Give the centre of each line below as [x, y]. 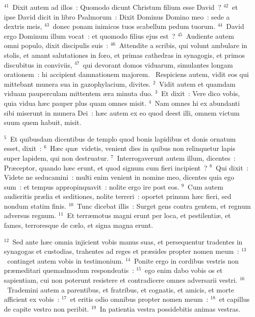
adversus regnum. [30, 215]
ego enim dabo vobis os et [184, 270]
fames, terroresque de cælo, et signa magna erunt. [79, 225]
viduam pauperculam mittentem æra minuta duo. [78, 93]
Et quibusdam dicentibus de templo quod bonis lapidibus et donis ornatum [123, 138]
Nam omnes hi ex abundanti [197, 103]
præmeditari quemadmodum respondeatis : [69, 270]
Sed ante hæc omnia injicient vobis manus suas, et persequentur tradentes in [127, 241]
